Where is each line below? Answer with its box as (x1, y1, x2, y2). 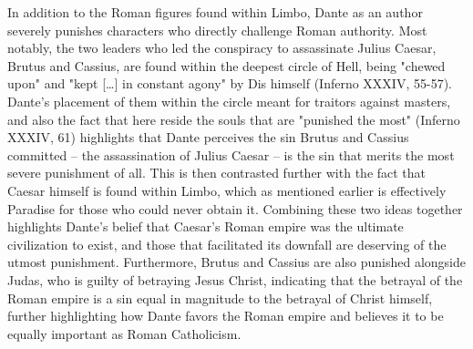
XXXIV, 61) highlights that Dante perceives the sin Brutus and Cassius (7, 128, 409, 147)
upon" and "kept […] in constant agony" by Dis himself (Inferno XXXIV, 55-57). (7, 74, 452, 93)
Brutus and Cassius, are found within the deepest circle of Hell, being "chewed (7, 56, 446, 75)
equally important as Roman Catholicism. (7, 323, 242, 343)
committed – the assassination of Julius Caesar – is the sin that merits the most (7, 145, 455, 164)
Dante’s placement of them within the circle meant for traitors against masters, (7, 91, 451, 110)
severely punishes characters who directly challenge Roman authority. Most (7, 20, 427, 39)
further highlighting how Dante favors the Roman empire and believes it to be (7, 306, 444, 325)
